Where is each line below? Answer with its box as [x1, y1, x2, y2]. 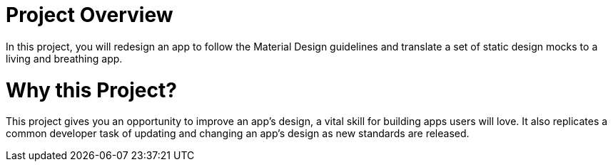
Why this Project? [6, 77, 177, 102]
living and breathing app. [6, 52, 123, 65]
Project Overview [6, 3, 173, 27]
